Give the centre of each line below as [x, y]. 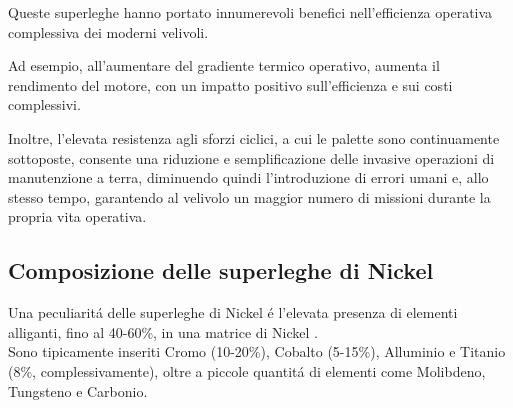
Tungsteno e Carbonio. [78, 390]
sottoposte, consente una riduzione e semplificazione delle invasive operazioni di [251, 157]
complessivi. [44, 104]
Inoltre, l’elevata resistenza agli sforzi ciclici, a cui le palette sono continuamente [254, 137]
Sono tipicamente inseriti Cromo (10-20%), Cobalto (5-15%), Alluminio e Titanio [257, 351]
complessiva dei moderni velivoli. [108, 31]
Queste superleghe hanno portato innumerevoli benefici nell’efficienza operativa [250, 12]
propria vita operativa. [77, 216]
